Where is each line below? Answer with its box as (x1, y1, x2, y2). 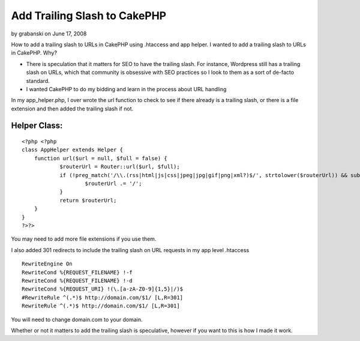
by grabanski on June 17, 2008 (11, 30, 87, 37)
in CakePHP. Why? (11, 49, 57, 56)
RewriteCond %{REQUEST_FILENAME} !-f (22, 269, 133, 276)
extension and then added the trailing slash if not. (11, 105, 134, 112)
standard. (26, 77, 50, 84)
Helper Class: (11, 121, 63, 131)
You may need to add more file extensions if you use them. (11, 235, 157, 243)
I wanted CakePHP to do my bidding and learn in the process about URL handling (26, 85, 227, 92)
